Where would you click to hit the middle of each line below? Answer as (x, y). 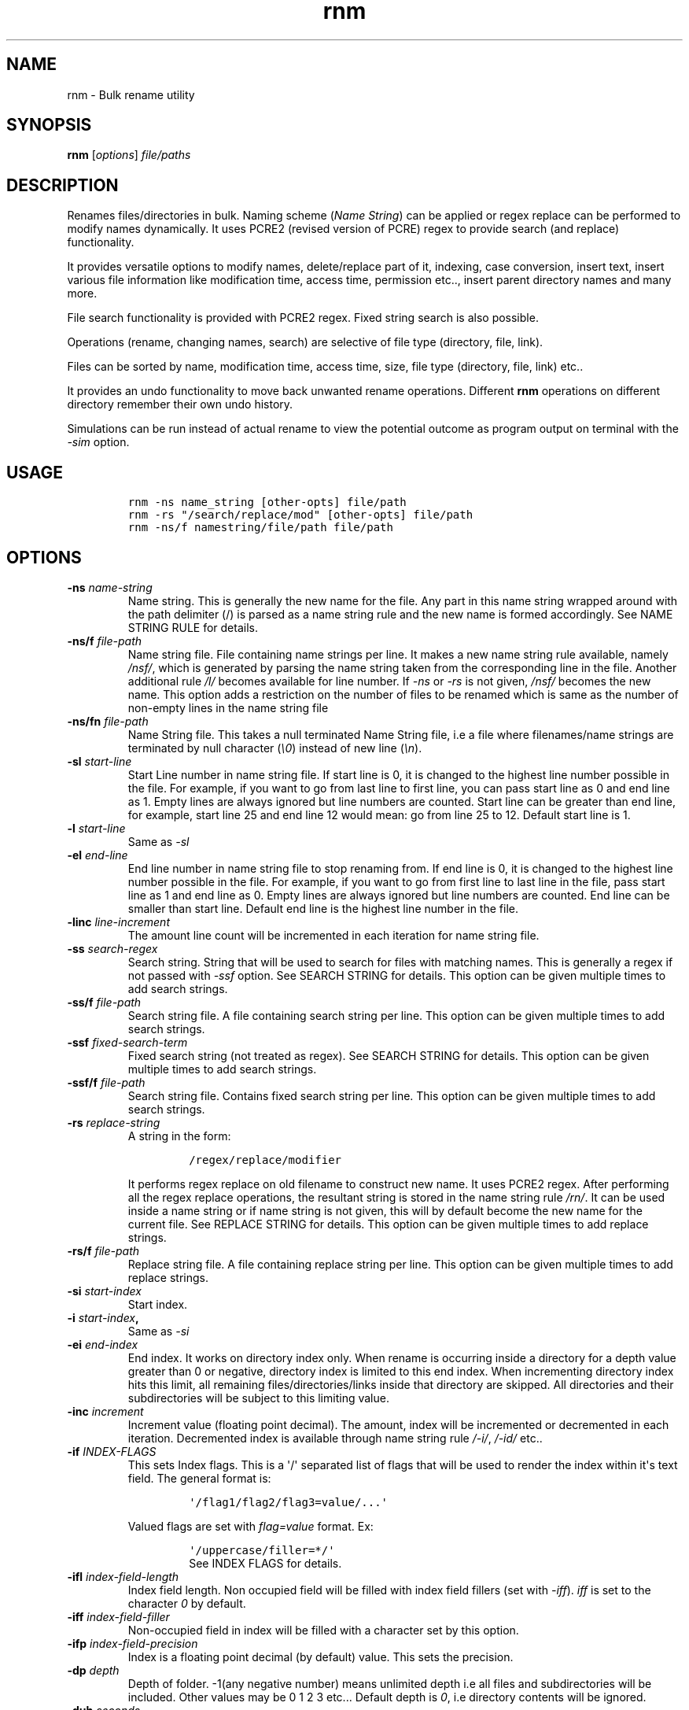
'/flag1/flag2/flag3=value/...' (289, 1502)
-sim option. (98, 442)
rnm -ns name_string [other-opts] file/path (267, 502)
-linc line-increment (118, 921)
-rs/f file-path (103, 1250)
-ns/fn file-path (108, 721)
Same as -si (158, 1331)
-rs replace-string (114, 1122)
